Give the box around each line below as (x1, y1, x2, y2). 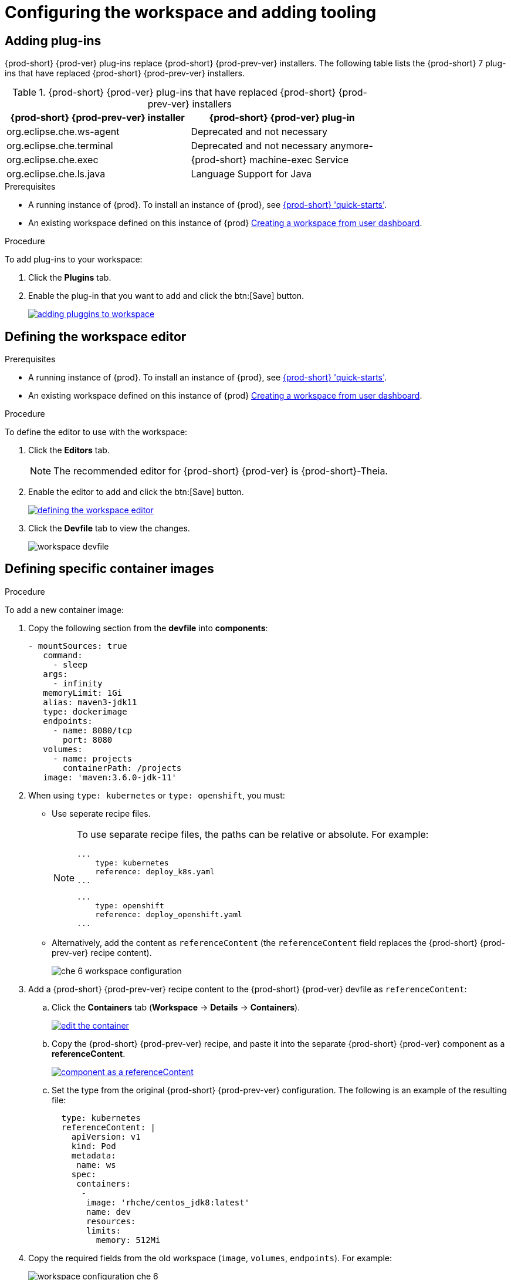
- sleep (53, 659, 88, 669)
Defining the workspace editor (5, 329, 187, 344)
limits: (86, 1225, 121, 1235)
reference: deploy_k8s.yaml (95, 867, 215, 876)
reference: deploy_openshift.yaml (95, 910, 242, 919)
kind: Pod (71, 1141, 116, 1151)
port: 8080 (63, 735, 113, 745)
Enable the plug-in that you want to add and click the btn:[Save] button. (28, 291, 304, 301)
